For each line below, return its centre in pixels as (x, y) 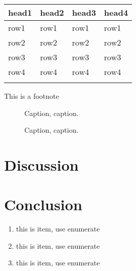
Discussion (41, 164)
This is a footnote (32, 96)
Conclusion (43, 204)
